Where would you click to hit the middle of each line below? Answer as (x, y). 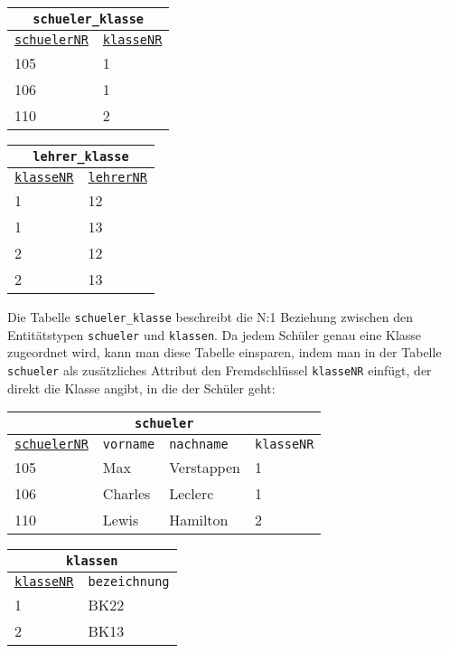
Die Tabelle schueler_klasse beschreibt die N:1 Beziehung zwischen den (210, 317)
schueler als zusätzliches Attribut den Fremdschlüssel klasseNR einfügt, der (220, 369)
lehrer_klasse (81, 156)
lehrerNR (117, 177)
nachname (199, 445)
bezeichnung (129, 582)
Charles (126, 494)
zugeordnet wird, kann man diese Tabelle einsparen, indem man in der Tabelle (224, 352)
